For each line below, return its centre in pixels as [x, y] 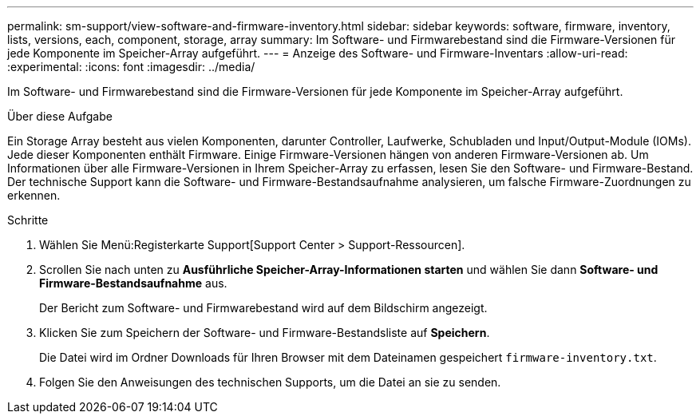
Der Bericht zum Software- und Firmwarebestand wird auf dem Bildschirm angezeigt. [263, 308]
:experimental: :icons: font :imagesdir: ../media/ [131, 67]
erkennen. [34, 195]
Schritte [28, 220]
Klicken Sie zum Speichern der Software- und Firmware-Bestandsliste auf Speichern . [265, 333]
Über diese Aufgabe [60, 116]
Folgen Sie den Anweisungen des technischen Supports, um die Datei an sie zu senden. [270, 382]
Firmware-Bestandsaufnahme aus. [133, 283]
